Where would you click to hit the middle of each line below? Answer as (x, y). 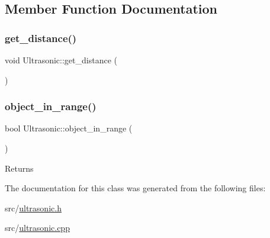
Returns (19, 168)
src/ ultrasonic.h (33, 208)
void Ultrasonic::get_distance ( (61, 60)
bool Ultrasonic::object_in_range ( (69, 128)
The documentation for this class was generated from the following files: (135, 188)
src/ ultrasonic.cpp (37, 228)
